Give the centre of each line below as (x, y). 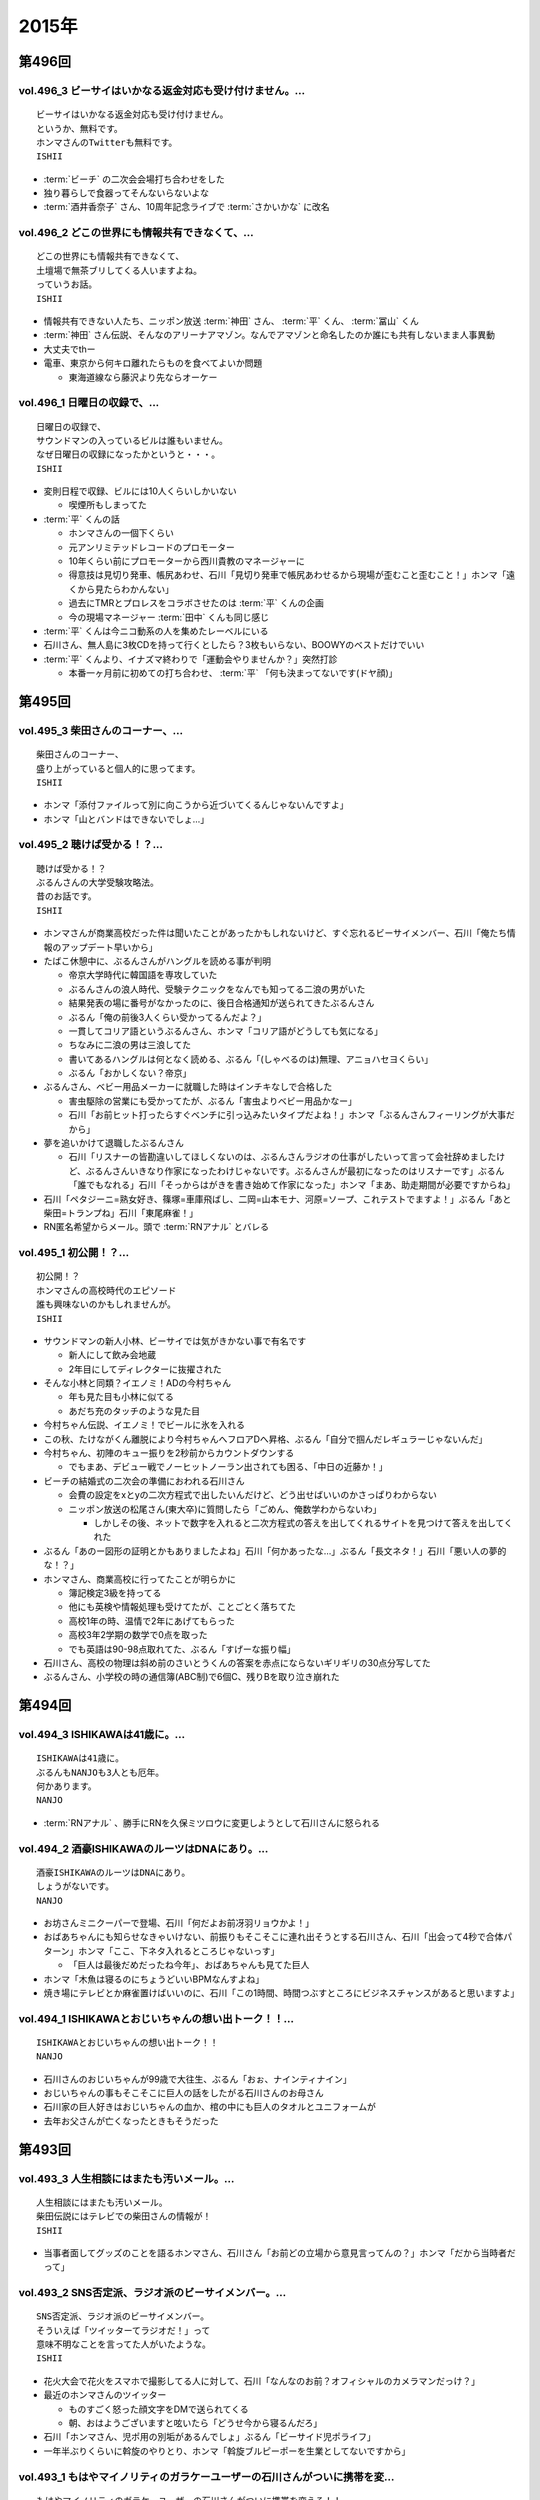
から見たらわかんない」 (125, 589)
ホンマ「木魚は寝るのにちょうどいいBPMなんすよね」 (154, 1979)
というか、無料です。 (80, 128)
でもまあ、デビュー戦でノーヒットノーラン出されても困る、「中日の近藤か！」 (228, 1467)
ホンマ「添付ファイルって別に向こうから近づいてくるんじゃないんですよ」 (196, 805)
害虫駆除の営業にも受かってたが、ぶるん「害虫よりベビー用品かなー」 (212, 1101)
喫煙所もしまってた (107, 505)
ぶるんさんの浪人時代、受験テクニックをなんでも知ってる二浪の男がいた (217, 989)
